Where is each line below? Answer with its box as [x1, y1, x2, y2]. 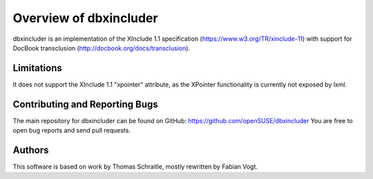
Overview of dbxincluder [12, 10, 158, 26]
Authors [12, 144, 49, 156]
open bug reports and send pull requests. [12, 126, 131, 135]
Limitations [12, 62, 62, 74]
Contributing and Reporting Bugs [12, 98, 158, 110]
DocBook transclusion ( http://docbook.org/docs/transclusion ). [12, 44, 190, 52]
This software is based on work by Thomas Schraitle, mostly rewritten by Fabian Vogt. [12, 162, 258, 171]
